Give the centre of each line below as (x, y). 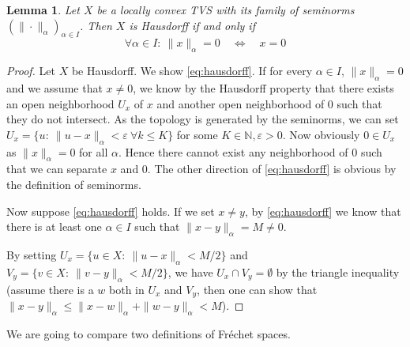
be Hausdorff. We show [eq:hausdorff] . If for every (192, 71)
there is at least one (54, 226)
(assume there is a (50, 289)
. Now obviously (321, 134)
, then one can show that (257, 289)
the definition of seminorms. (74, 184)
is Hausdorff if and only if (192, 25)
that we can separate (57, 169)
